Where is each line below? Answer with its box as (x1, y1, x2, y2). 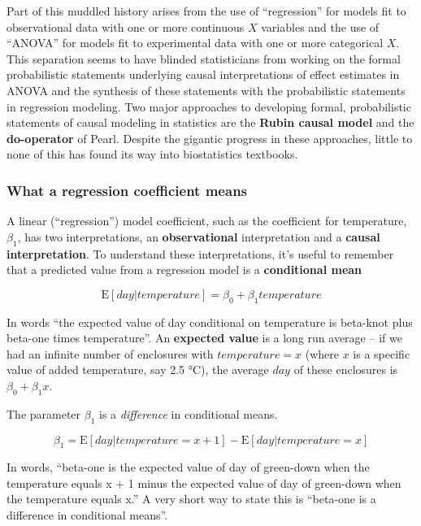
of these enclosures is (293, 361, 398, 378)
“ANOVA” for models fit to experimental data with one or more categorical (7, 34, 384, 51)
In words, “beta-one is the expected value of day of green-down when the (7, 459, 370, 476)
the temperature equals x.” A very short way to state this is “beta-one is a (7, 490, 376, 507)
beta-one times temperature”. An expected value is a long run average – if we (7, 329, 402, 346)
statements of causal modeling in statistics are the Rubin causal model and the (7, 114, 414, 131)
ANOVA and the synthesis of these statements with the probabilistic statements (7, 81, 406, 98)
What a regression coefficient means (7, 180, 248, 200)
